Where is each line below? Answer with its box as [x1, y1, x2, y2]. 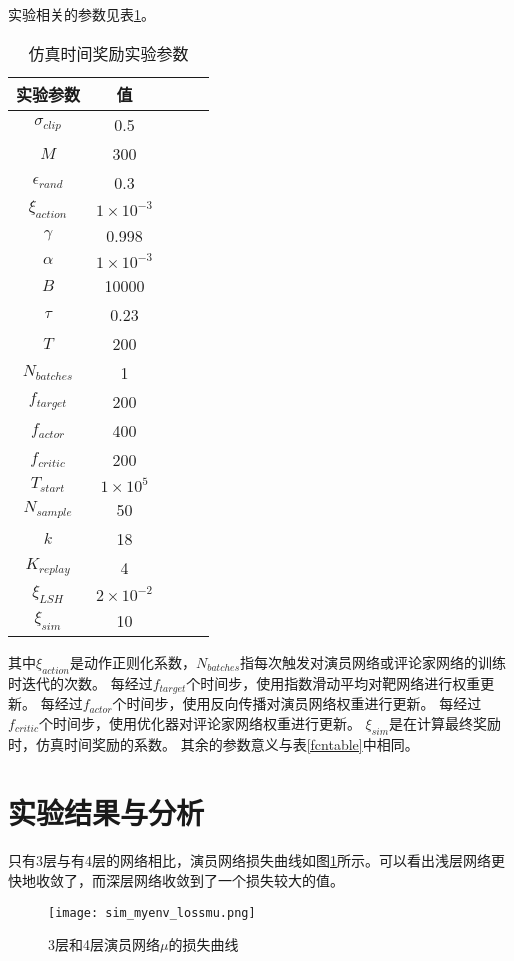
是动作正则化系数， [69, 651, 196, 672]
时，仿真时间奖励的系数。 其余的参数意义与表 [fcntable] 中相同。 [8, 733, 419, 754]
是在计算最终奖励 [389, 712, 502, 733]
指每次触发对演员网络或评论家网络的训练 [240, 651, 507, 672]
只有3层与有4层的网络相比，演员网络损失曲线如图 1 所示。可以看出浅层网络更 [8, 850, 505, 871]
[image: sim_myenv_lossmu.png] [48, 905, 256, 920]
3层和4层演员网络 [48, 934, 160, 955]
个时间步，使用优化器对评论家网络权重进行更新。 [38, 712, 361, 733]
